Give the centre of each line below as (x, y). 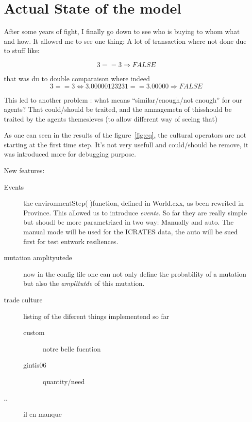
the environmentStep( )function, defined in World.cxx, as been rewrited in (134, 203)
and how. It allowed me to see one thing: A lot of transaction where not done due (125, 41)
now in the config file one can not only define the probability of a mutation (135, 273)
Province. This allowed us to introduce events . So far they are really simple (135, 212)
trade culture (23, 299)
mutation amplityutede (38, 257)
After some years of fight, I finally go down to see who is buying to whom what (122, 31)
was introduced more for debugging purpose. (70, 154)
